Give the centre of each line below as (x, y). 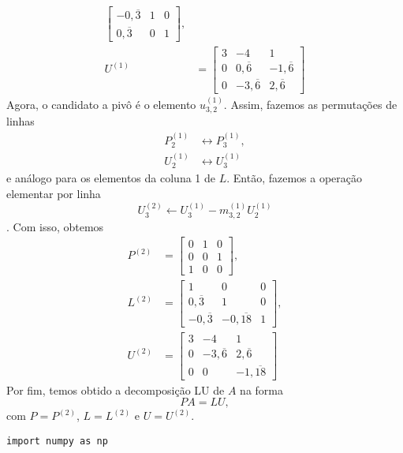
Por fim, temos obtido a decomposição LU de (116, 389)
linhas (21, 121)
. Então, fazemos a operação (294, 178)
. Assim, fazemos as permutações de (310, 104)
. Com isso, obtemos (55, 226)
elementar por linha (54, 194)
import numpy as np (57, 441)
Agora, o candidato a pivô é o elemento (101, 104)
